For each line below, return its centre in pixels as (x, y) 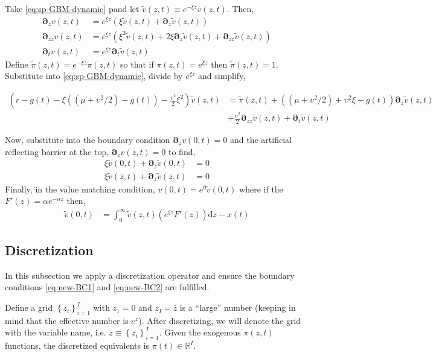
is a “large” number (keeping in (238, 307)
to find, (182, 151)
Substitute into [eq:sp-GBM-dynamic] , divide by (94, 76)
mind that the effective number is (67, 320)
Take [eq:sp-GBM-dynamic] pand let (72, 8)
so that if (137, 64)
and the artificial (261, 139)
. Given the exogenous (200, 332)
